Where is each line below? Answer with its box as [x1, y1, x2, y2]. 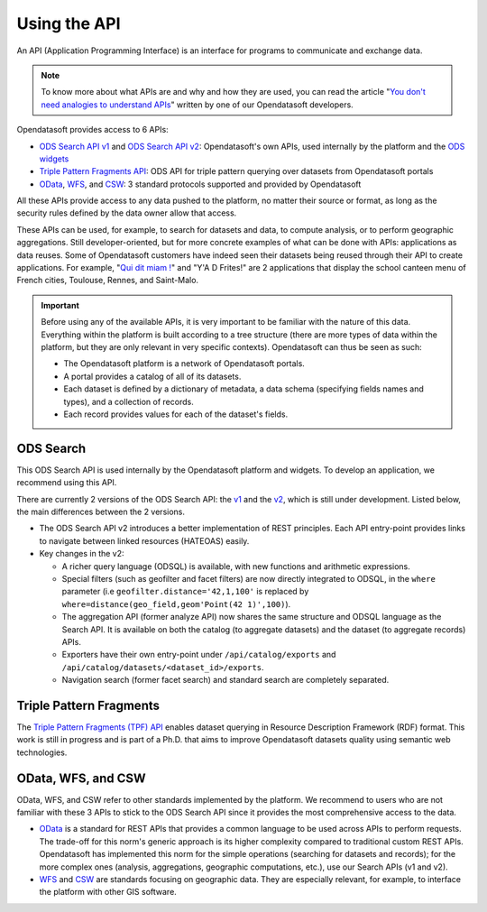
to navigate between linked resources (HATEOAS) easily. [39, 535, 250, 546]
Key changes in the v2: [39, 548, 125, 559]
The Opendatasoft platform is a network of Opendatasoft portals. [63, 358, 306, 369]
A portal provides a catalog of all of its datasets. [63, 371, 242, 382]
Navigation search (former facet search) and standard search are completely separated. [61, 675, 390, 686]
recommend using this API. [16, 477, 117, 488]
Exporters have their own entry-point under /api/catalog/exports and [61, 649, 336, 660]
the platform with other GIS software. [39, 887, 178, 898]
